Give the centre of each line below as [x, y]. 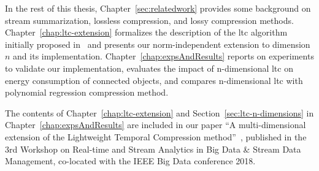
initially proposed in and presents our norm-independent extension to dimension [158, 44]
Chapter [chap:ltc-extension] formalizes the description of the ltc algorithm [146, 32]
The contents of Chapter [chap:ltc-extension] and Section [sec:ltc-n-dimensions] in [159, 112]
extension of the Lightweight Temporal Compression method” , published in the [156, 136]
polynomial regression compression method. [87, 92]
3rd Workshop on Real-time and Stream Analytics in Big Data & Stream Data [153, 149]
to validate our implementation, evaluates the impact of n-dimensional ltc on [149, 68]
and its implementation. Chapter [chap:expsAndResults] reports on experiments [163, 56]
